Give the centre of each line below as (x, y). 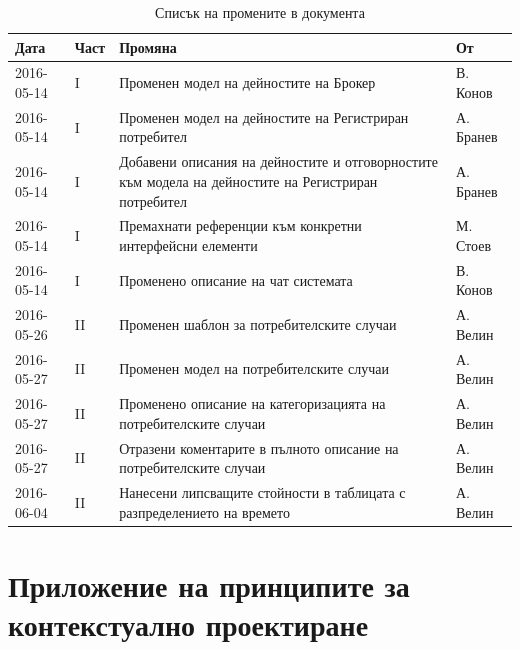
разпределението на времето (204, 511)
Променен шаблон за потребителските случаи (258, 324)
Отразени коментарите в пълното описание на (259, 447)
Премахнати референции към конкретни (240, 225)
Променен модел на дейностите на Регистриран (264, 116)
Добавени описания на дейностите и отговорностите (278, 161)
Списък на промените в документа (260, 12)
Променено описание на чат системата (236, 279)
